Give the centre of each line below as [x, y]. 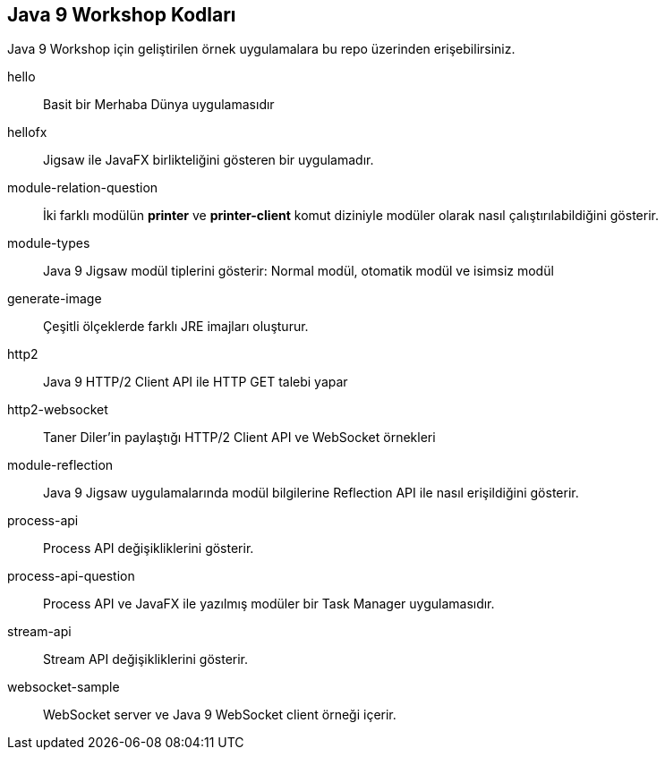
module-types [49, 243]
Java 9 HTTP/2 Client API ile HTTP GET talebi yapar [196, 382]
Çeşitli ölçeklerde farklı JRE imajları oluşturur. [176, 327]
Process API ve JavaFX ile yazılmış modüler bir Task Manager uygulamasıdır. [269, 604]
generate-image [55, 299]
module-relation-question [83, 188]
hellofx [27, 132]
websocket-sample [64, 687]
